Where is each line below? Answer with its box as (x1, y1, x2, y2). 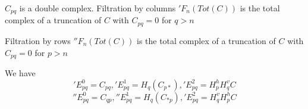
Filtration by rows (5, 34, 71, 46)
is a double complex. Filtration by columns (19, 2, 176, 14)
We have (5, 66, 36, 79)
